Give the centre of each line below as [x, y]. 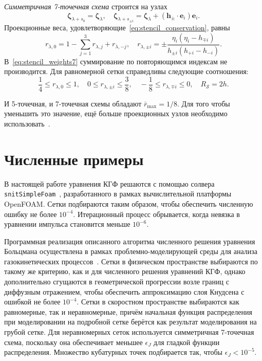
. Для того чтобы [203, 103]
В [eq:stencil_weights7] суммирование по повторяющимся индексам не [116, 61]
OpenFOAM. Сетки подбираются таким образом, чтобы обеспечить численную [129, 203]
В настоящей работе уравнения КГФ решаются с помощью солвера [109, 183]
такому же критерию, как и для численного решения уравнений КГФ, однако [125, 271]
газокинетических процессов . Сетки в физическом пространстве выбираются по [131, 261]
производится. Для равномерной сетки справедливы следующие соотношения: [126, 71]
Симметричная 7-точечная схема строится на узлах [86, 6]
